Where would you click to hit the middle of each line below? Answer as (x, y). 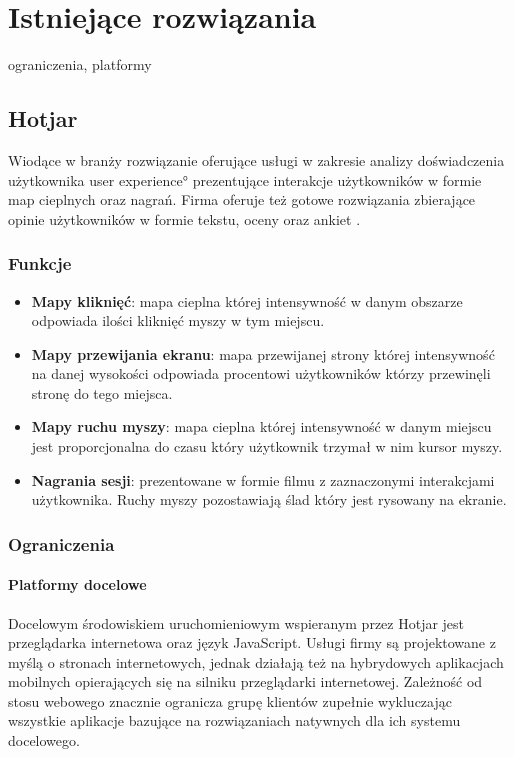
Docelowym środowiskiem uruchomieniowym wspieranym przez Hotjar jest (236, 622)
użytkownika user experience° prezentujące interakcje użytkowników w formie (245, 179)
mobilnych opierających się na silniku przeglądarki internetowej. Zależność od (245, 681)
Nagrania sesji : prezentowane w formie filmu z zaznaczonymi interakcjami (263, 479)
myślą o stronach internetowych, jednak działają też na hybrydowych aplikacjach (256, 661)
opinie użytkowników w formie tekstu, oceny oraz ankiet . (184, 218)
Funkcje (40, 263)
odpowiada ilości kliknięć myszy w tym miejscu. (178, 320)
